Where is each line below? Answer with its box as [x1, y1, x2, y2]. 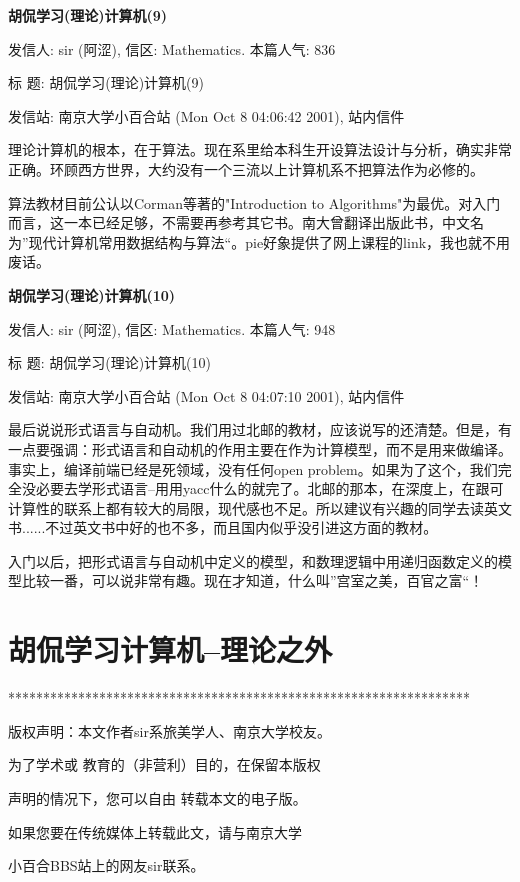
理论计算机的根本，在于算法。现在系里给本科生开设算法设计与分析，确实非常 [8, 139, 512, 160]
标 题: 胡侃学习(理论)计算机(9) [8, 72, 204, 93]
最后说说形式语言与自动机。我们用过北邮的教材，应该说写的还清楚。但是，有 [8, 419, 512, 440]
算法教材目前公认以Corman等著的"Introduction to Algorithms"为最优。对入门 [8, 192, 501, 213]
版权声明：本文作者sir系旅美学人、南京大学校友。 [8, 720, 331, 741]
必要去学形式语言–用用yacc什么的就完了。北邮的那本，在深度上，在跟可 [35, 478, 504, 499]
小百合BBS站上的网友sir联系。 [8, 855, 205, 876]
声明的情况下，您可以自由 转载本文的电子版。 [8, 787, 307, 808]
